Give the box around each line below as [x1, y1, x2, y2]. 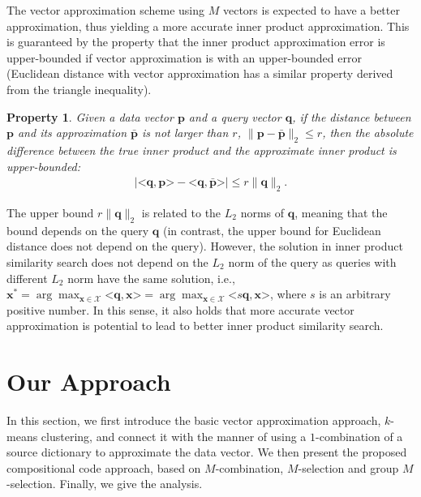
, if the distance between [292, 108, 411, 125]
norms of [240, 204, 285, 221]
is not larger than [141, 124, 229, 141]
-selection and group [298, 459, 399, 476]
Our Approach [6, 365, 171, 398]
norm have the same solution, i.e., [67, 269, 235, 286]
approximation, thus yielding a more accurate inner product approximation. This [6, 17, 410, 34]
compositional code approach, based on [6, 459, 201, 476]
